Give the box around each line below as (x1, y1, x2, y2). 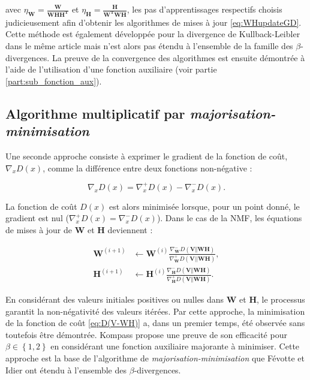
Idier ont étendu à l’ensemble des (5, 363, 127, 376)
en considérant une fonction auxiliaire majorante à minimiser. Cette (50, 340, 300, 352)
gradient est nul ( (5, 212, 69, 224)
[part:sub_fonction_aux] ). (5, 74, 102, 87)
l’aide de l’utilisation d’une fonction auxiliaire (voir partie (5, 63, 217, 76)
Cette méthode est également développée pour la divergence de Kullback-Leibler (5, 28, 300, 40)
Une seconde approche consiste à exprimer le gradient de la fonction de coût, (5, 150, 288, 162)
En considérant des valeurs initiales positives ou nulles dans (5, 293, 224, 306)
